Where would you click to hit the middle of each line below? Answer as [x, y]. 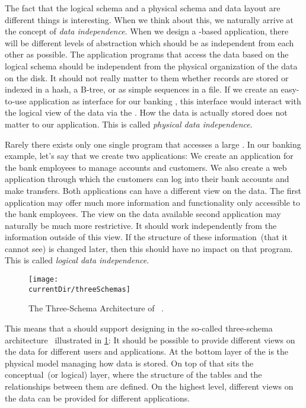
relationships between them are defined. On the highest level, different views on [149, 386]
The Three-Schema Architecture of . [96, 308]
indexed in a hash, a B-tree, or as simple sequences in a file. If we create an [142, 89]
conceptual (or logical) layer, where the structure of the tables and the [133, 374]
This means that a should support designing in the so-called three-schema [139, 328]
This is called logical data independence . [77, 260]
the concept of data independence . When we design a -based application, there [147, 31]
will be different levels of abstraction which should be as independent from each [149, 42]
